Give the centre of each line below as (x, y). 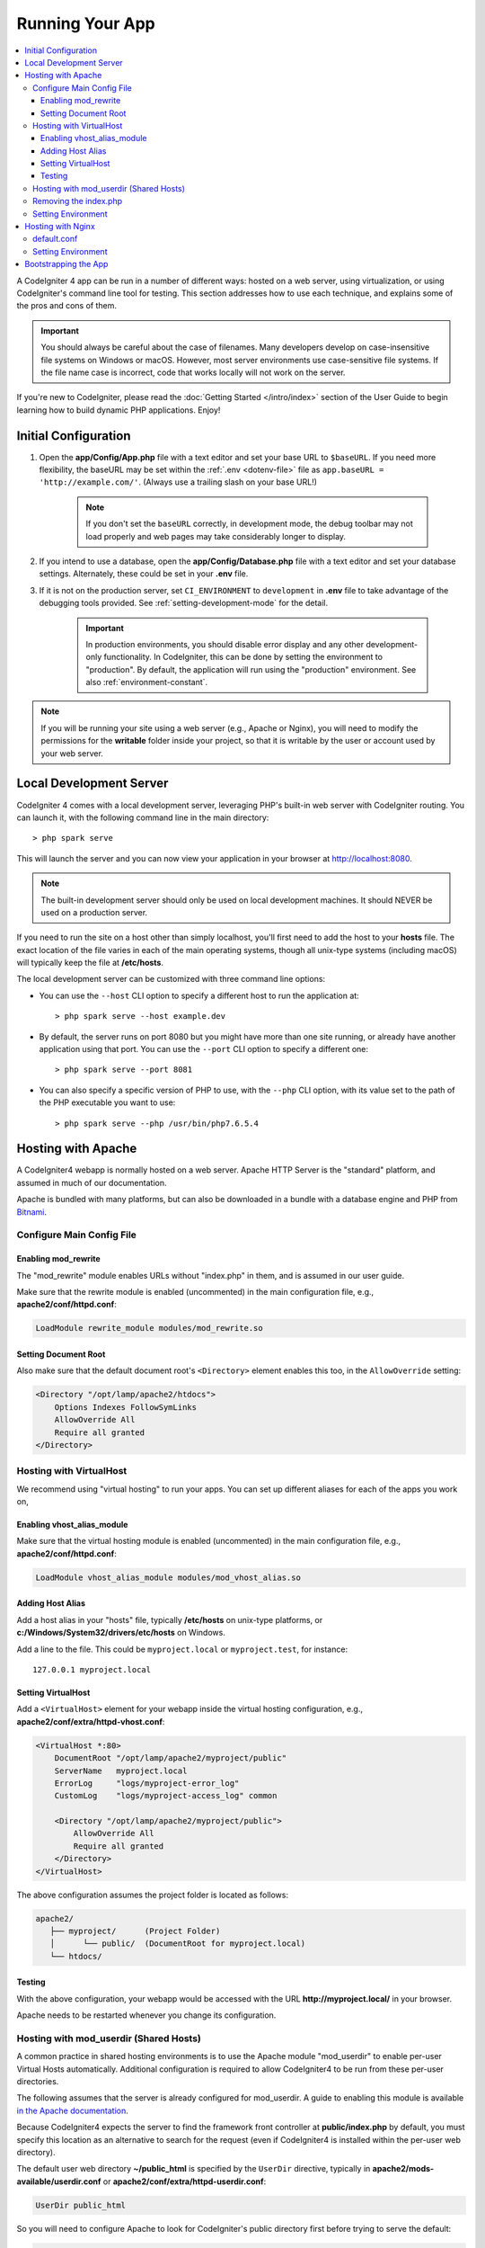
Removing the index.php (78, 201)
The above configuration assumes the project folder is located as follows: (153, 1895)
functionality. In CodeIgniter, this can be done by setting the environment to (243, 657)
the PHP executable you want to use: (107, 1102)
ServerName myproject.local (121, 1771)
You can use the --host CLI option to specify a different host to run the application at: (199, 995)
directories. (38, 2082)
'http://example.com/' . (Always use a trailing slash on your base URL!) (178, 482)
